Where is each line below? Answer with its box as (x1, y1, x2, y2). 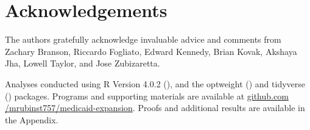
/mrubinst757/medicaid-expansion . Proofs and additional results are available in (5, 101, 305, 114)
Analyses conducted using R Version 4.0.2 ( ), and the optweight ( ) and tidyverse (5, 77, 306, 90)
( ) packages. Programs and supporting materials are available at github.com (5, 89, 289, 102)
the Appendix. (5, 113, 58, 126)
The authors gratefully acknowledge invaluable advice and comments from (5, 33, 281, 46)
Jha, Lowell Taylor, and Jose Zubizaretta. (5, 57, 160, 70)
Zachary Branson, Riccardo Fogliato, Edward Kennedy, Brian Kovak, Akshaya (5, 45, 297, 57)
